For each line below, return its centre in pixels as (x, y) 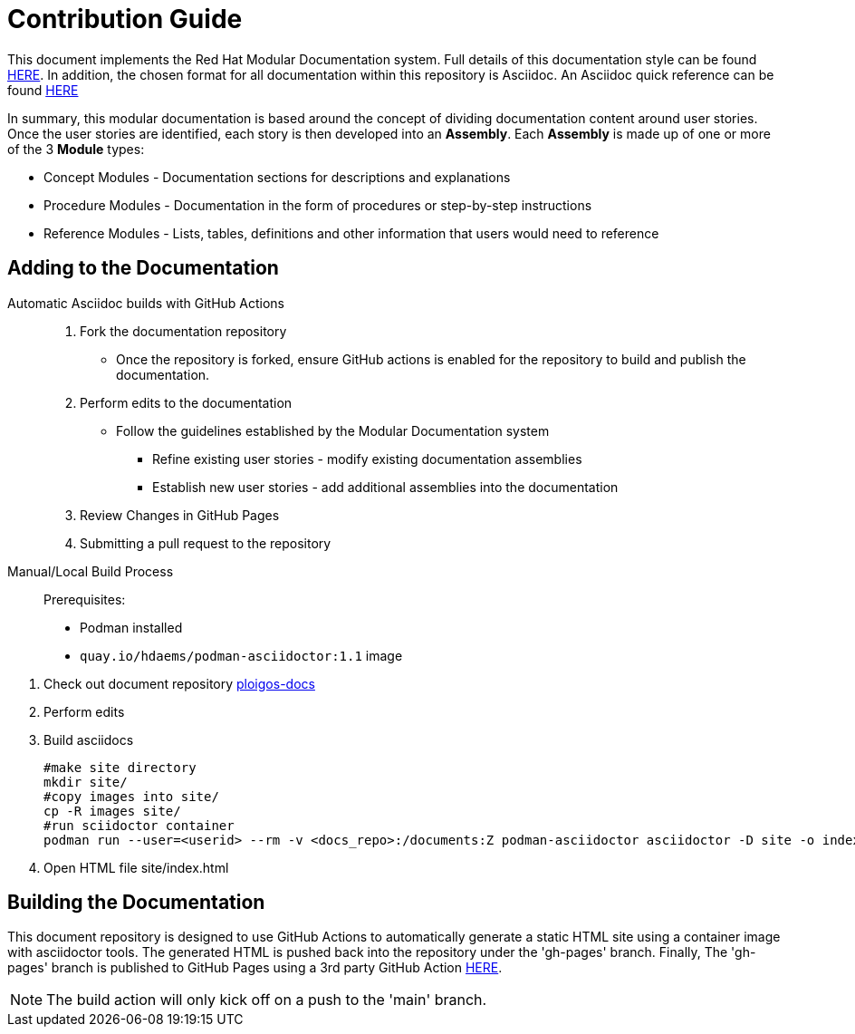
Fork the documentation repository (183, 331)
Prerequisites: (85, 599)
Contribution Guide (125, 19)
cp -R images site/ (112, 811)
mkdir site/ (86, 782)
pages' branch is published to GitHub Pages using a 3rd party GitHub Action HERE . (255, 968)
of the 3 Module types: (76, 149)
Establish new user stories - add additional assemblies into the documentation (385, 487)
